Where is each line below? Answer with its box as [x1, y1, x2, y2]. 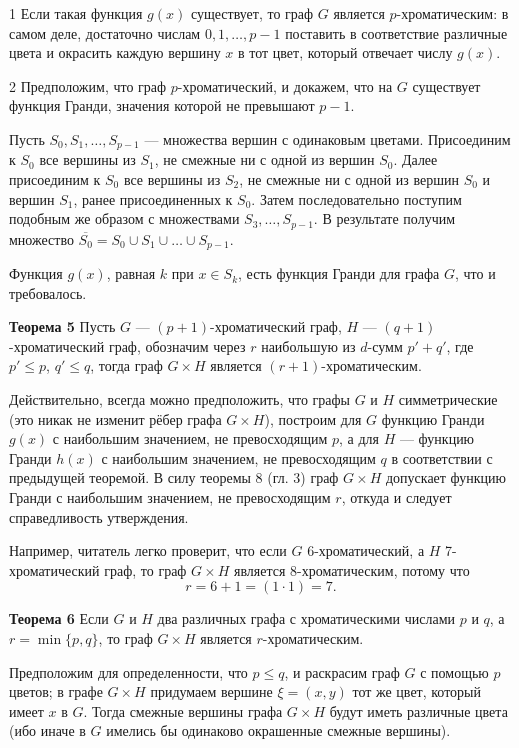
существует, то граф [190, 3, 314, 23]
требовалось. [9, 282, 87, 303]
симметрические [398, 389, 498, 410]
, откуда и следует [341, 487, 452, 508]
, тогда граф [90, 355, 163, 376]
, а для [339, 428, 379, 449]
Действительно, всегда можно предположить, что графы [9, 389, 351, 410]
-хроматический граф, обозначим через [9, 335, 246, 356]
